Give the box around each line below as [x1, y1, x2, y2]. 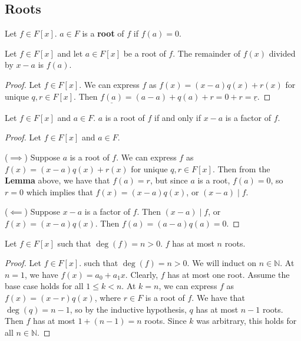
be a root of [123, 47, 166, 59]
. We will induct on [187, 257, 257, 269]
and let [57, 47, 83, 59]
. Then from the [212, 162, 270, 175]
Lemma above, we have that [5, 174, 110, 186]
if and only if [154, 111, 201, 123]
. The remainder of [173, 47, 241, 59]
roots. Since [144, 314, 187, 327]
